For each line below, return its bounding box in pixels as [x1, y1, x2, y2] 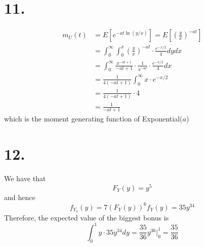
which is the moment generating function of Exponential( [4, 113, 183, 124]
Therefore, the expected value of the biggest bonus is [4, 212, 169, 223]
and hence [4, 191, 36, 202]
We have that [4, 173, 46, 184]
